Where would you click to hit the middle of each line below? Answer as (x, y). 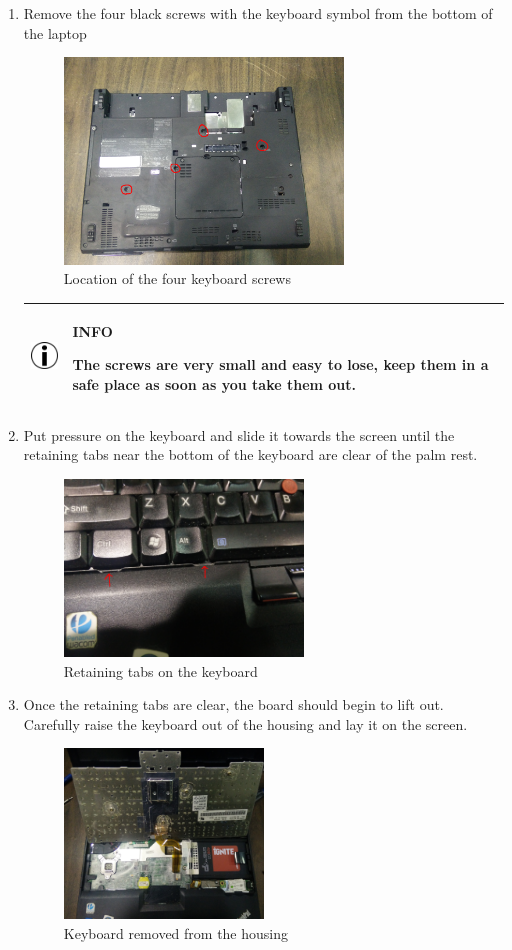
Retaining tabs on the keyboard (160, 670)
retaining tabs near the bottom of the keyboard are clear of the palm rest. (250, 454)
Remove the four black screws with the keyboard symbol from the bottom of (258, 13)
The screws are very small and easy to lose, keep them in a (280, 364)
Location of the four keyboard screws (177, 278)
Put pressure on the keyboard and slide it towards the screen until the (239, 434)
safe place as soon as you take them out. (214, 383)
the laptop (55, 32)
